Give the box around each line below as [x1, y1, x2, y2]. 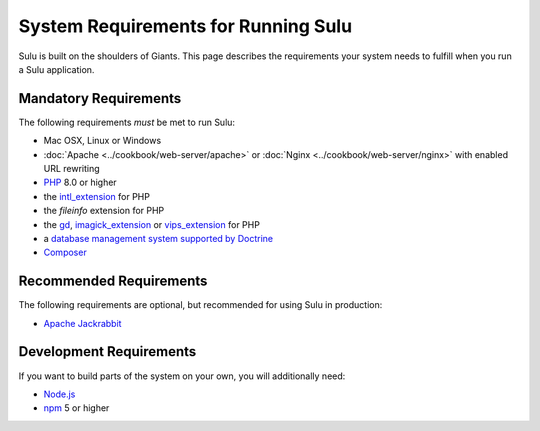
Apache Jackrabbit [43, 317, 122, 329]
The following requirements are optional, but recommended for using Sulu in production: [18, 299, 383, 311]
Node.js [43, 388, 76, 400]
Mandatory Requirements [18, 90, 182, 107]
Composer [43, 246, 87, 259]
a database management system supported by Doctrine [43, 232, 274, 244]
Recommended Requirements [18, 273, 208, 290]
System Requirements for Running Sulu [18, 15, 353, 37]
